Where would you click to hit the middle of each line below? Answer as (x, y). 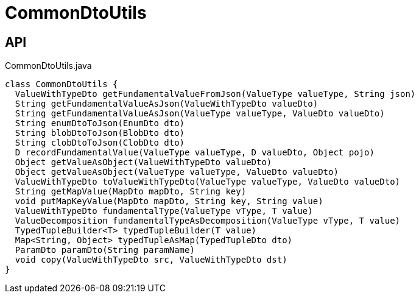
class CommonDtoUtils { (62, 84)
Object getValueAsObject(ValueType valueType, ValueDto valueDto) (177, 172)
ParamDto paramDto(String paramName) (105, 250)
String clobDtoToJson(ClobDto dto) (100, 143)
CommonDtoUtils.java (48, 66)
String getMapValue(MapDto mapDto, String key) (131, 192)
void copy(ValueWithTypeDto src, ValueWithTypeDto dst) (151, 260)
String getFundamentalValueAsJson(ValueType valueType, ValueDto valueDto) (200, 114)
